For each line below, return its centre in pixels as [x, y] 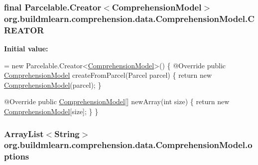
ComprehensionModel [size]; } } [51, 111]
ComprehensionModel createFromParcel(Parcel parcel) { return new [108, 75]
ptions [17, 156]
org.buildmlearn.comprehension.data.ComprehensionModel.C [129, 18]
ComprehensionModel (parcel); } [53, 84]
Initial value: [26, 49]
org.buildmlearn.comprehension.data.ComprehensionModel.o [128, 145]
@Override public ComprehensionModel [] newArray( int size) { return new [117, 101]
